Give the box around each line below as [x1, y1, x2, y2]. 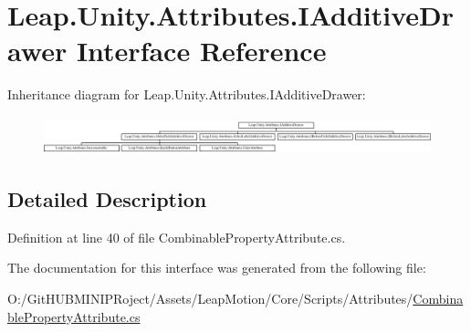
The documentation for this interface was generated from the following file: [7, 258, 426, 277]
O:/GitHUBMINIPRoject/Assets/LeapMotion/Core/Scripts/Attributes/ [7, 289, 413, 308]
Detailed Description [7, 185, 207, 213]
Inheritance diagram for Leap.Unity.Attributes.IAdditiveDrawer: [7, 85, 366, 104]
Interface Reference [76, 32, 327, 69]
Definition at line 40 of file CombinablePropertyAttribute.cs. [7, 227, 346, 246]
